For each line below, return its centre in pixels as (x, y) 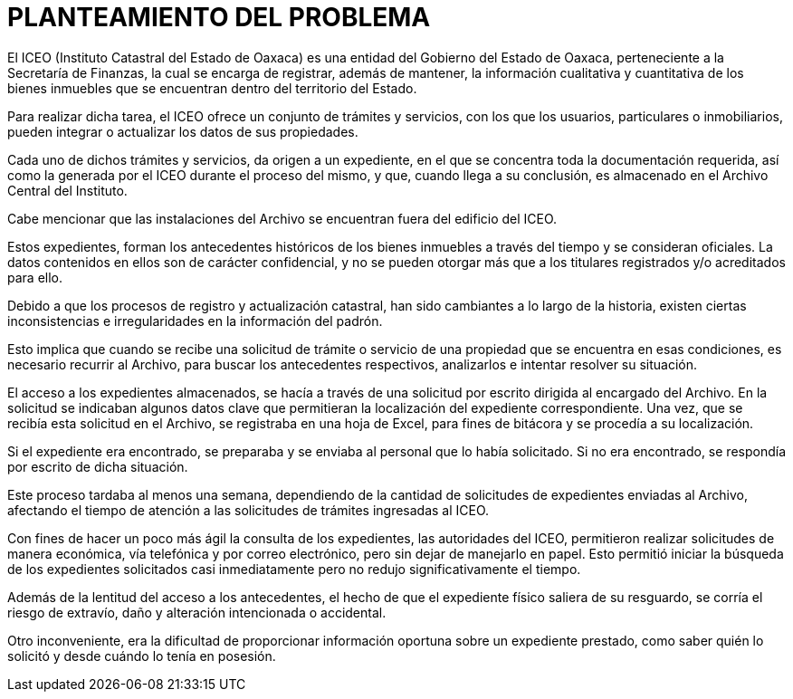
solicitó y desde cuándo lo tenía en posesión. (142, 656)
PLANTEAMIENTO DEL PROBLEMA (219, 17)
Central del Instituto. (67, 190)
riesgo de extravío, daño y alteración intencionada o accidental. (197, 612)
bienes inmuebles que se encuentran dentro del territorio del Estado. (212, 88)
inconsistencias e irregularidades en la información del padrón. (195, 321)
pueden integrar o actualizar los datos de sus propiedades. (183, 131)
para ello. (35, 277)
